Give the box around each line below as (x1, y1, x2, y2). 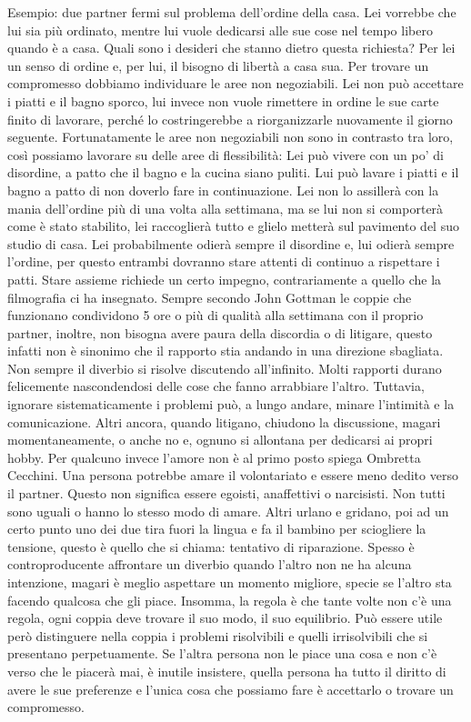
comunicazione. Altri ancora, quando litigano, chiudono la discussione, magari (7, 412, 441, 431)
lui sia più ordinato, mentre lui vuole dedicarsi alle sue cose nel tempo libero (7, 20, 433, 39)
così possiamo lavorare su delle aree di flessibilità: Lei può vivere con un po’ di (7, 145, 444, 164)
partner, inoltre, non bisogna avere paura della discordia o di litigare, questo (7, 323, 433, 342)
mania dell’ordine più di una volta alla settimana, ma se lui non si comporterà (7, 198, 444, 217)
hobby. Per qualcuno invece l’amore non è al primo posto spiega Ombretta (7, 447, 421, 466)
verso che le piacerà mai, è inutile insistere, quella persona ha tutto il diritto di (7, 661, 446, 680)
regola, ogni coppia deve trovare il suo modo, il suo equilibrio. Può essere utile (7, 608, 443, 627)
